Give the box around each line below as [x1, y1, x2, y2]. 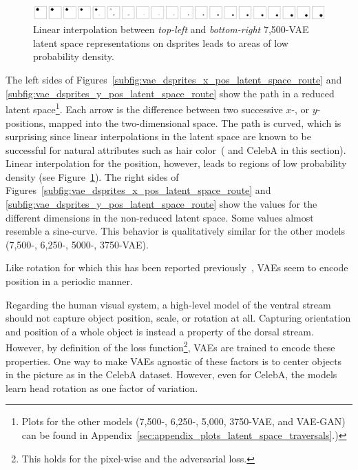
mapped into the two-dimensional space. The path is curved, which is [48, 115, 341, 130]
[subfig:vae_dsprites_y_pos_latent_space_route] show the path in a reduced [6, 86, 335, 100]
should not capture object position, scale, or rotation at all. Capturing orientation [6, 311, 351, 325]
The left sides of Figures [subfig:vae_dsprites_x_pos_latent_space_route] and [6, 72, 342, 87]
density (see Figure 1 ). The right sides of [6, 169, 179, 184]
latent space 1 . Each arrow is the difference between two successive [6, 100, 283, 116]
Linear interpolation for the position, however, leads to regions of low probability [6, 156, 347, 170]
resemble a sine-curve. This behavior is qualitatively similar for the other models [6, 224, 346, 238]
